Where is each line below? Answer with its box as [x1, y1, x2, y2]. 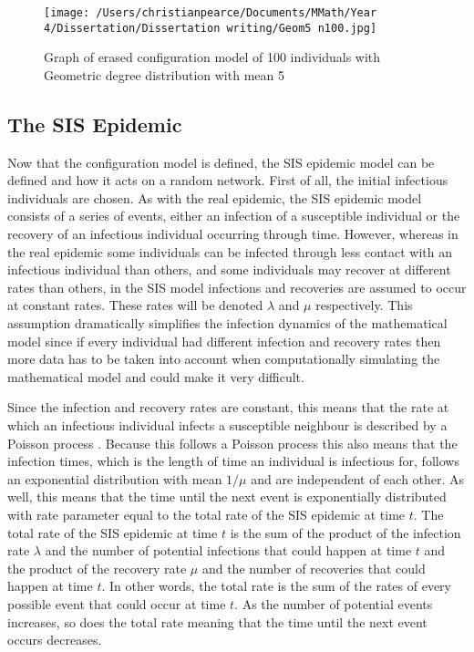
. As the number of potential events [234, 594, 433, 613]
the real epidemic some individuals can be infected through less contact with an [7, 242, 453, 261]
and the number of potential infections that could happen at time [45, 541, 412, 560]
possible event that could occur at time [7, 594, 226, 613]
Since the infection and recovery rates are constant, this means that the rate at [7, 398, 449, 417]
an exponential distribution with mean [7, 469, 222, 488]
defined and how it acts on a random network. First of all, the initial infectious [7, 171, 448, 190]
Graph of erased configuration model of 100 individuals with [44, 47, 381, 67]
